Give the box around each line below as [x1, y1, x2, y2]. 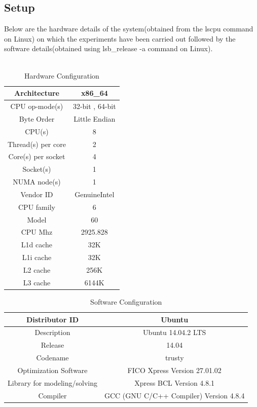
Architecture [14, 88, 59, 98]
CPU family [18, 201, 55, 212]
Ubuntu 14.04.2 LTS [143, 327, 206, 338]
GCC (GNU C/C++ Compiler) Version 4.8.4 [104, 390, 245, 400]
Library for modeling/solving [8, 377, 97, 388]
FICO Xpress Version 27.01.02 [127, 364, 222, 375]
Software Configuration [90, 296, 162, 307]
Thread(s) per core [8, 138, 66, 149]
